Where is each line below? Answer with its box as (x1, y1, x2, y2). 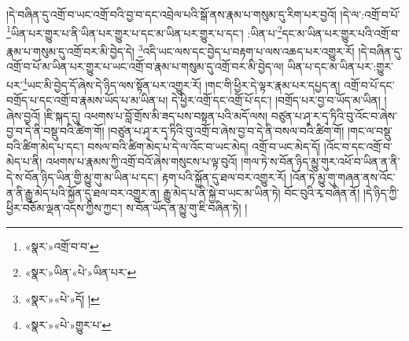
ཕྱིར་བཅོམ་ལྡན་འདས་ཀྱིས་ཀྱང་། (6, 200, 123, 216)
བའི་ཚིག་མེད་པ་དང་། (6, 137, 84, 154)
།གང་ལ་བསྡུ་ (347, 123, 393, 139)
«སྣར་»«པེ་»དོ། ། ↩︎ (24, 290, 100, 306)
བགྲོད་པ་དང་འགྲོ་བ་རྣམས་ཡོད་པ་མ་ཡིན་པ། (6, 91, 168, 108)
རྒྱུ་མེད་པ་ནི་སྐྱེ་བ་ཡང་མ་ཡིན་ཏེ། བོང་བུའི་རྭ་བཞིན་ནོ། (163, 184, 360, 200)
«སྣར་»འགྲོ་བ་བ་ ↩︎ (24, 237, 99, 254)
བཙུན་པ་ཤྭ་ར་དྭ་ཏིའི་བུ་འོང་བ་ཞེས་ (271, 107, 397, 123)
